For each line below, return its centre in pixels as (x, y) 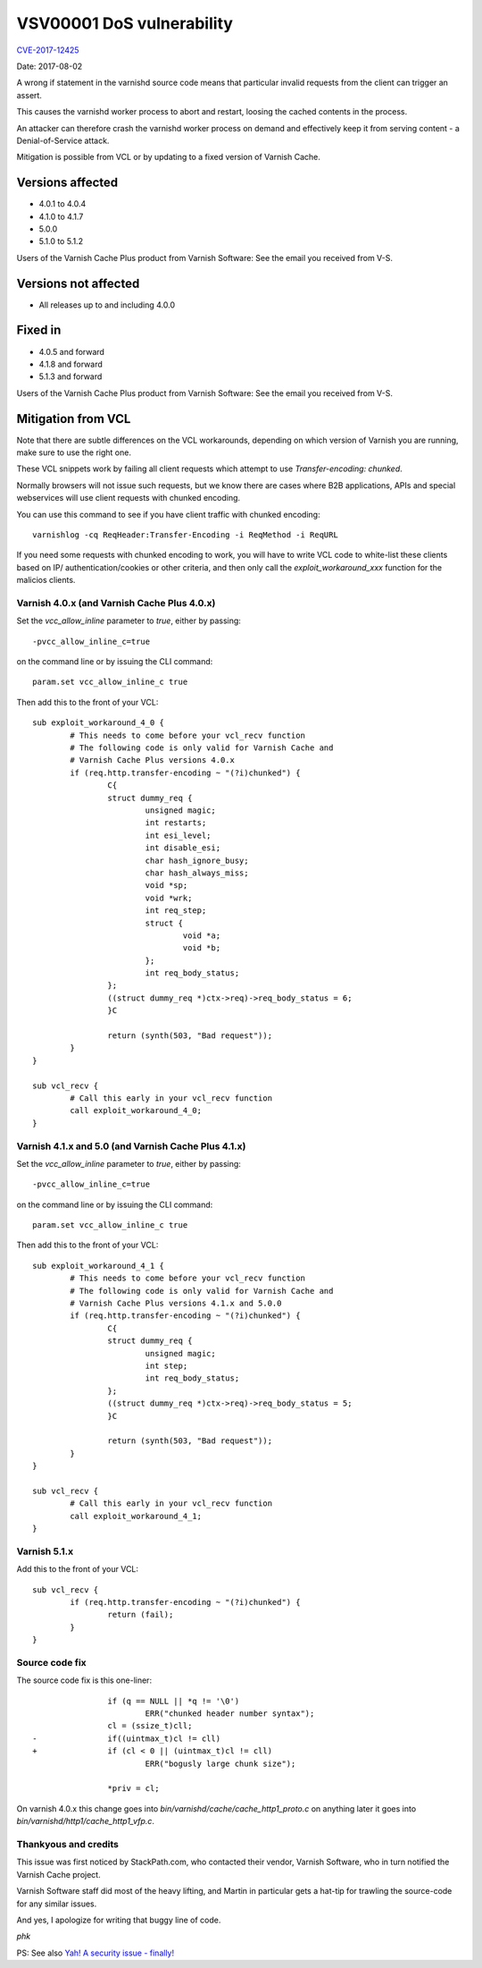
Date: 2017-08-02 (50, 66)
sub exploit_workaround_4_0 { (99, 723)
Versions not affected (78, 283)
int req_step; (176, 911)
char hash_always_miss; (197, 873)
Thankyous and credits (68, 1844)
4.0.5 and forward (71, 351)
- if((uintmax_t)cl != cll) (127, 1738)
